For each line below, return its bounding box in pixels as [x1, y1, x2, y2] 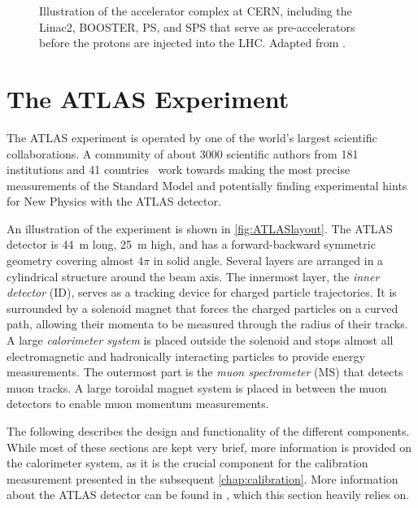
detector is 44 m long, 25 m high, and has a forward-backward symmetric [7, 236, 376, 253]
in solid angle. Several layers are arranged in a [153, 252, 384, 269]
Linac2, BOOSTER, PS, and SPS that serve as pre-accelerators [39, 18, 355, 35]
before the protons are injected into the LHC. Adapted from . [39, 34, 346, 51]
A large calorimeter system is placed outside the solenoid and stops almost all [7, 332, 394, 349]
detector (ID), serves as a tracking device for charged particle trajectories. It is [7, 284, 397, 301]
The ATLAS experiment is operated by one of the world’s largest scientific [7, 128, 377, 145]
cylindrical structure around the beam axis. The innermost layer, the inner [7, 267, 380, 284]
